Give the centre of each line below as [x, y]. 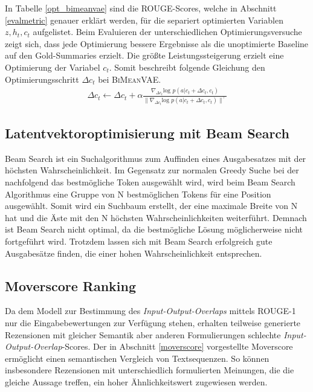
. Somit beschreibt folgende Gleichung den [187, 67]
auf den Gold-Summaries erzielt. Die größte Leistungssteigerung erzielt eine [144, 55]
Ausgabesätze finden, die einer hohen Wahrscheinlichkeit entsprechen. [134, 253]
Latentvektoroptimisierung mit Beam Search [147, 133]
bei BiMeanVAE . [130, 79]
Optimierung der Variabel [53, 67]
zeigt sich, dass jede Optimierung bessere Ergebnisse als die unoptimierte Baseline [157, 43]
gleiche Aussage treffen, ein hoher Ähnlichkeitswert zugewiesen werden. [136, 381]
